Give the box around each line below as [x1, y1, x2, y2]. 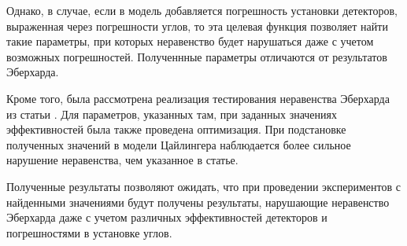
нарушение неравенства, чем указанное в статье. [6, 152, 239, 168]
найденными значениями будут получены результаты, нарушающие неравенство [6, 193, 390, 210]
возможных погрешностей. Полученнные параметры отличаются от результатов [6, 48, 387, 64]
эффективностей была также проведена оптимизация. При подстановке [6, 121, 346, 138]
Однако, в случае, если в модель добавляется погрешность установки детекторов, [6, 2, 398, 18]
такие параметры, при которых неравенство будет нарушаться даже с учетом [6, 33, 374, 50]
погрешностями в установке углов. [6, 224, 172, 240]
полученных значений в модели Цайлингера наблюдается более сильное [6, 136, 351, 152]
